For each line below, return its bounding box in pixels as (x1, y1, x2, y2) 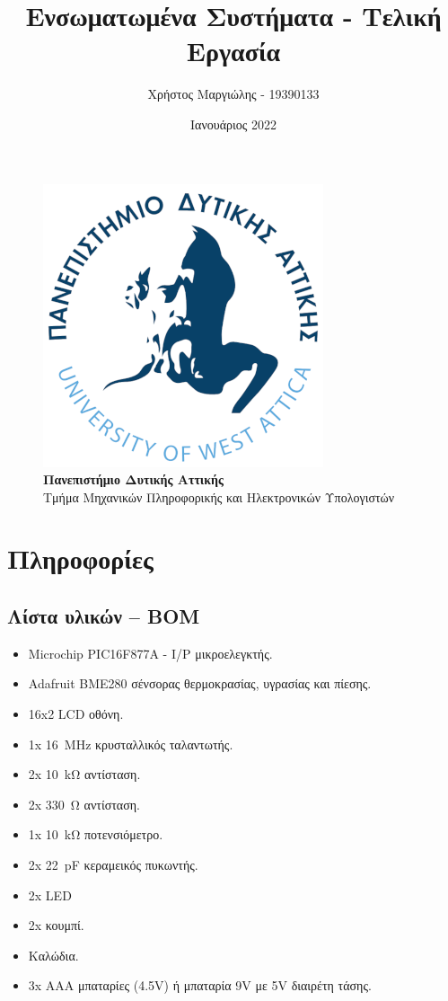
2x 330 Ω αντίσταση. (28, 794, 140, 813)
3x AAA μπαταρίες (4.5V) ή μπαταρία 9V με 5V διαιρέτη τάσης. (28, 976, 372, 995)
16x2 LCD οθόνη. (28, 704, 124, 723)
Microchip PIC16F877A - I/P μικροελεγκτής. (28, 643, 273, 662)
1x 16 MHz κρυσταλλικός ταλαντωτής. (28, 734, 233, 753)
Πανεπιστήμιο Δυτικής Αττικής (43, 470, 224, 489)
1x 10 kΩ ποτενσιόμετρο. (28, 825, 163, 844)
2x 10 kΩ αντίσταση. (28, 765, 141, 784)
